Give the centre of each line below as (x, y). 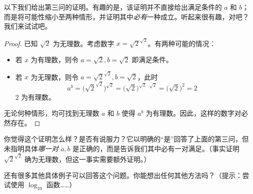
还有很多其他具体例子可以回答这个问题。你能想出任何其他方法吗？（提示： (123, 175)
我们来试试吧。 (28, 26)
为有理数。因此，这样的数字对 (193, 113)
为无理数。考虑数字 (83, 43)
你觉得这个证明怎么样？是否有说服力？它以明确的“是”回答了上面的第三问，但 (126, 139)
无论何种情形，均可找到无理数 (52, 113)
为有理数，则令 (55, 59)
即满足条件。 (153, 59)
